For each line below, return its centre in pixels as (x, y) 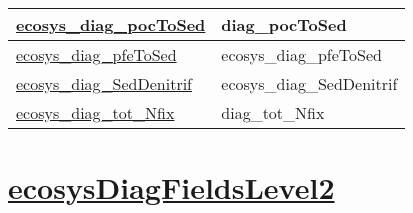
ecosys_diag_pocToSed (111, 24)
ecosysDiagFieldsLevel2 (171, 187)
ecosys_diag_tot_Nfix (95, 112)
